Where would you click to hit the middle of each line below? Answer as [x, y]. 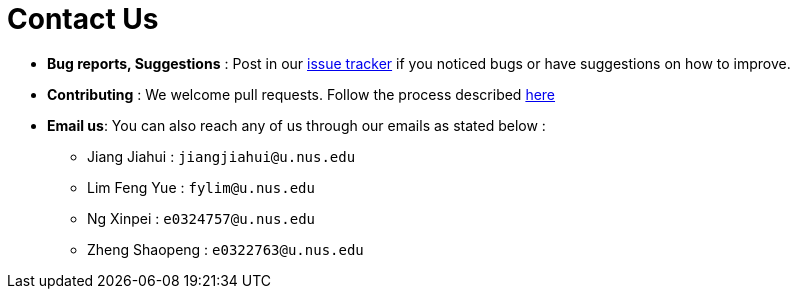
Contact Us [83, 19]
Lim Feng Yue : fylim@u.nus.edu [201, 187]
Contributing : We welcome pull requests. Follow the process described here [301, 94]
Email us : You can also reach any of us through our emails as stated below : [296, 125]
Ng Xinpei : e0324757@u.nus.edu [201, 218]
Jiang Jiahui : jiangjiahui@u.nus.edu [221, 156]
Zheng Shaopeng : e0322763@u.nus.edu [225, 249]
